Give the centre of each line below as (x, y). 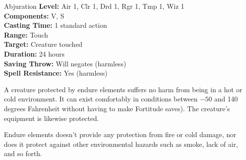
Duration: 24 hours (34, 53)
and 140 (226, 99)
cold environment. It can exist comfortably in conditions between (101, 99)
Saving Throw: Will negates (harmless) (65, 63)
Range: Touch (26, 34)
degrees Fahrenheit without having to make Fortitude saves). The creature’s (117, 108)
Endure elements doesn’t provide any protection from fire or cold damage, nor (120, 134)
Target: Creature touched (43, 44)
